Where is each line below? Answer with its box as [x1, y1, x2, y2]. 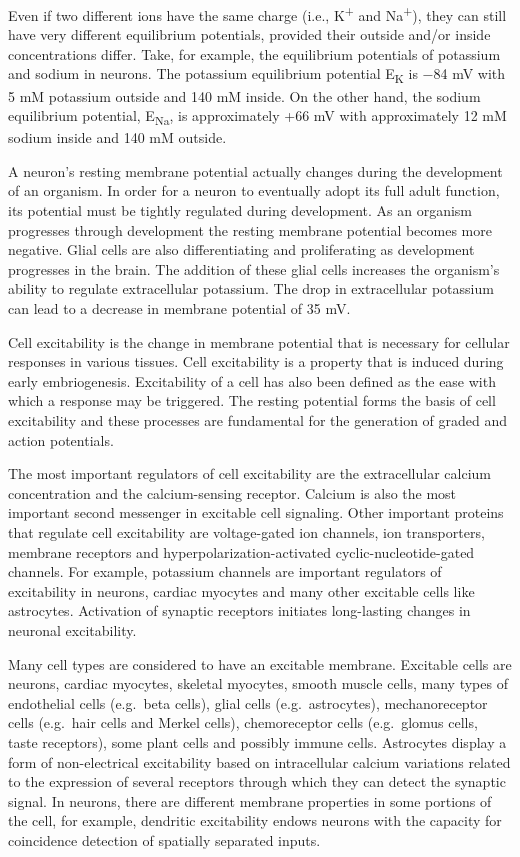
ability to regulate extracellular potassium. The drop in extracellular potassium [8, 278, 494, 299]
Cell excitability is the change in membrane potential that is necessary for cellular [8, 331, 510, 352]
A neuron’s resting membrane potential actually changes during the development [8, 160, 503, 181]
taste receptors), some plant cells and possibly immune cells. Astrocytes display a [8, 731, 507, 752]
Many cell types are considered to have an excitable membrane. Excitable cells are [8, 653, 512, 674]
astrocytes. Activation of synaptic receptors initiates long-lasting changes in [8, 600, 471, 621]
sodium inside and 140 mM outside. [8, 127, 227, 148]
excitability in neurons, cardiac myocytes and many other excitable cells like [8, 580, 475, 601]
